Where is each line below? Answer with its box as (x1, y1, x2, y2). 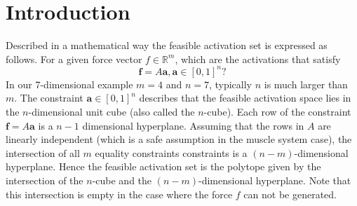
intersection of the (6, 172, 83, 187)
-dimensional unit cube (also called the (28, 104, 195, 118)
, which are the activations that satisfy (175, 51, 341, 66)
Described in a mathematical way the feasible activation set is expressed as (6, 38, 328, 53)
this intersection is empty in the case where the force (6, 186, 233, 201)
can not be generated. (243, 186, 337, 201)
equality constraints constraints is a (95, 145, 248, 160)
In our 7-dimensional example (6, 76, 133, 91)
